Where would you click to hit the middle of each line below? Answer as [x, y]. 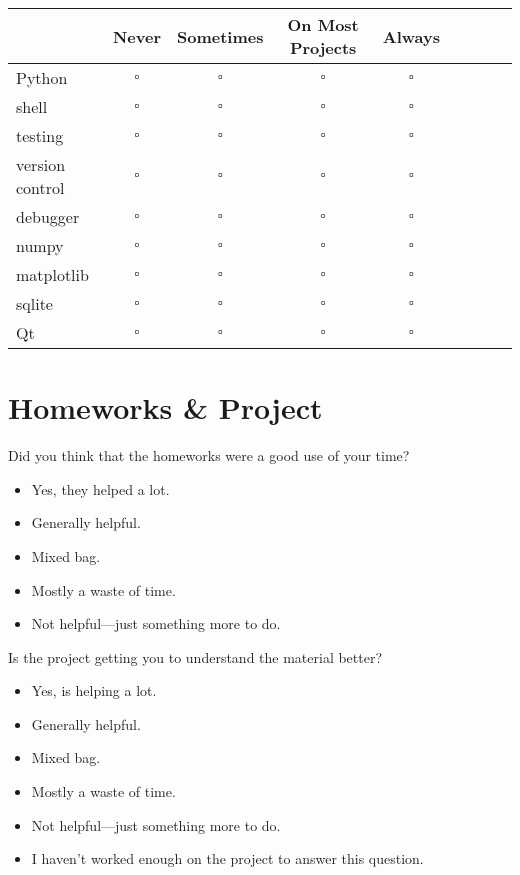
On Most [323, 24]
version [41, 164]
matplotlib [52, 274]
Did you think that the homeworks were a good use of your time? [209, 455]
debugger [48, 216]
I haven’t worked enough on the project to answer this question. [227, 858]
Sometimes [220, 36]
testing [40, 135]
